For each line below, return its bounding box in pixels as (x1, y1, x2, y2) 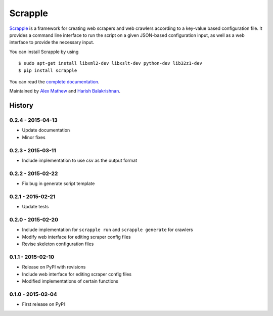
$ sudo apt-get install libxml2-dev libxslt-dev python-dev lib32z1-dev (18, 61, 202, 66)
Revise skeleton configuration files (22, 241, 94, 247)
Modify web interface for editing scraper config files (22, 234, 131, 240)
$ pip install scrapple (18, 67, 77, 73)
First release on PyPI (22, 301, 65, 307)
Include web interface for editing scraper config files (22, 271, 131, 277)
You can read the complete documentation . (9, 78, 100, 84)
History (9, 101, 34, 110)
